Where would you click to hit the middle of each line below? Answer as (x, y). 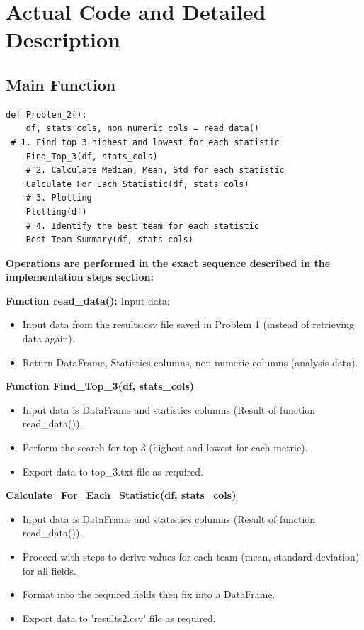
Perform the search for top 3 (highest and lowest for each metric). (165, 448)
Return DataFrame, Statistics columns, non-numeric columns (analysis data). (190, 362)
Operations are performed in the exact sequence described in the (168, 263)
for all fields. (49, 570)
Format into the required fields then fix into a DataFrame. (149, 594)
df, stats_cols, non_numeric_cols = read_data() (142, 129)
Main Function (61, 84)
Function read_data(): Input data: (88, 300)
